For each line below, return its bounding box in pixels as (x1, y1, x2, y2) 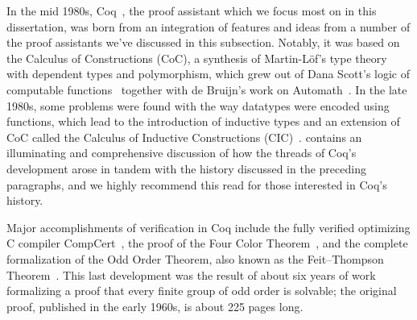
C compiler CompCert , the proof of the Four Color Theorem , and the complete (6, 235, 408, 251)
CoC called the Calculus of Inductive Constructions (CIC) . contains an (6, 128, 362, 145)
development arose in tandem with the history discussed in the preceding (6, 160, 366, 177)
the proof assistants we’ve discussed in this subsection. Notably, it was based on (6, 34, 400, 51)
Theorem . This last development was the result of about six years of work (6, 266, 376, 283)
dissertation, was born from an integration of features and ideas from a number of (6, 18, 411, 35)
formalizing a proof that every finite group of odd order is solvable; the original (6, 282, 397, 299)
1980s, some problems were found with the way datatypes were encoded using (6, 97, 390, 114)
